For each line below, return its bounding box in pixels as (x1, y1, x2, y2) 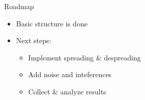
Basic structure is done (16, 18, 88, 28)
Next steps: (16, 35, 51, 46)
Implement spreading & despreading (28, 52, 141, 62)
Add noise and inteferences (28, 69, 112, 80)
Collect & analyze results (28, 86, 106, 96)
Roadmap (4, 1, 34, 11)
